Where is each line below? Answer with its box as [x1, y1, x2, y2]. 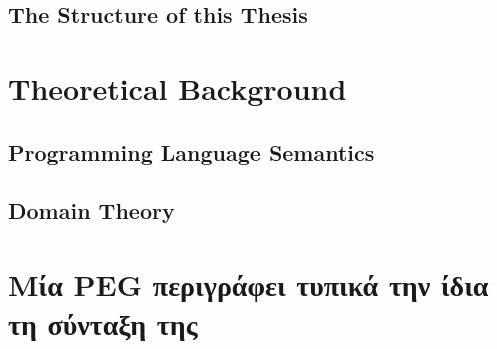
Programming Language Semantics [8, 136, 375, 167]
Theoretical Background [8, 67, 347, 108]
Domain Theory [8, 195, 175, 226]
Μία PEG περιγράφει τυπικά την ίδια [8, 263, 489, 304]
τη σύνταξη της [8, 303, 198, 344]
